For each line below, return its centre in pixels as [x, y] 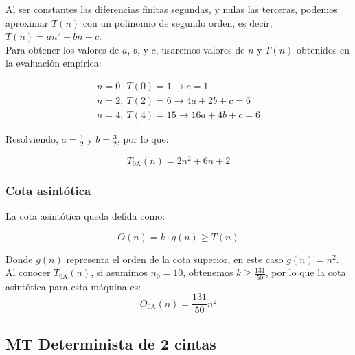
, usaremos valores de [200, 49]
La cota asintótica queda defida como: [85, 216]
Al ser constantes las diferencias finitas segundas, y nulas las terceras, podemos [172, 9]
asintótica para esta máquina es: [73, 286]
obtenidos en [323, 49]
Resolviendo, [32, 139]
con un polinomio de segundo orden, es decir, [177, 22]
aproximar [27, 22]
